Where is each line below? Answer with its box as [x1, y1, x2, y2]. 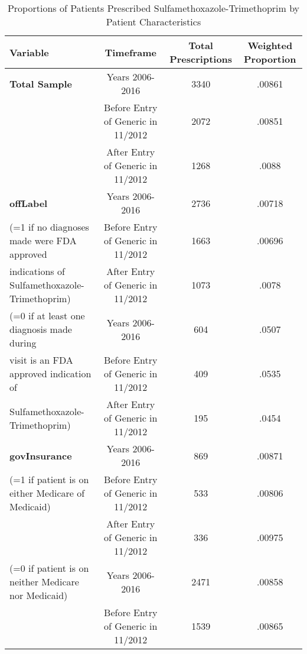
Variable [9, 45, 49, 59]
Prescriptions [169, 52, 233, 66]
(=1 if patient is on [9, 472, 89, 486]
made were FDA [9, 234, 77, 247]
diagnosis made [9, 322, 72, 336]
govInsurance [9, 448, 72, 462]
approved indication [9, 367, 92, 380]
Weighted [247, 38, 293, 52]
